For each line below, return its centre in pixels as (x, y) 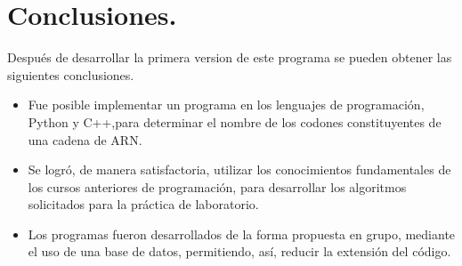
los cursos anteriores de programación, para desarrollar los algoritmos (217, 186)
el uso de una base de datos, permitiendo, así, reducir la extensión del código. (239, 251)
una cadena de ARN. (85, 139)
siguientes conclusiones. (71, 74)
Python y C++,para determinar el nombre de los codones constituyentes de (235, 121)
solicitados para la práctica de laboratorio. (143, 204)
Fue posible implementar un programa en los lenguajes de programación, (226, 105)
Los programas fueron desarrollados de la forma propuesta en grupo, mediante (242, 234)
